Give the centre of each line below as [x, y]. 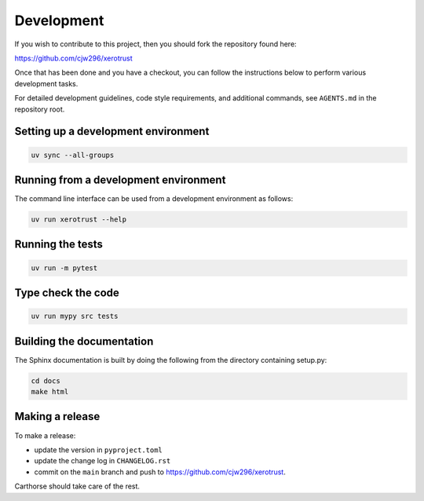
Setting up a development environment [112, 132]
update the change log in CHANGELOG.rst [102, 461]
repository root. [40, 109]
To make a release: [45, 435]
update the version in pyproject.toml [98, 450]
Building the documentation [84, 341]
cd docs [46, 380]
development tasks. [46, 83]
